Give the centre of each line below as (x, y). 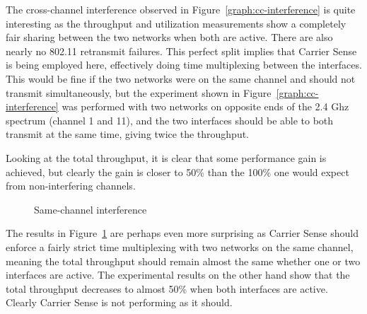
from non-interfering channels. (71, 186)
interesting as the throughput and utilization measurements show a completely (176, 23)
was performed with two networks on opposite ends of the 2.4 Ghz (205, 106)
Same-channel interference (91, 209)
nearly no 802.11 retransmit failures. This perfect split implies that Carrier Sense (181, 51)
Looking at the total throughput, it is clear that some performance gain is (166, 157)
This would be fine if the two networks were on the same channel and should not (181, 78)
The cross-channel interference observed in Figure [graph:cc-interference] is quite (181, 9)
